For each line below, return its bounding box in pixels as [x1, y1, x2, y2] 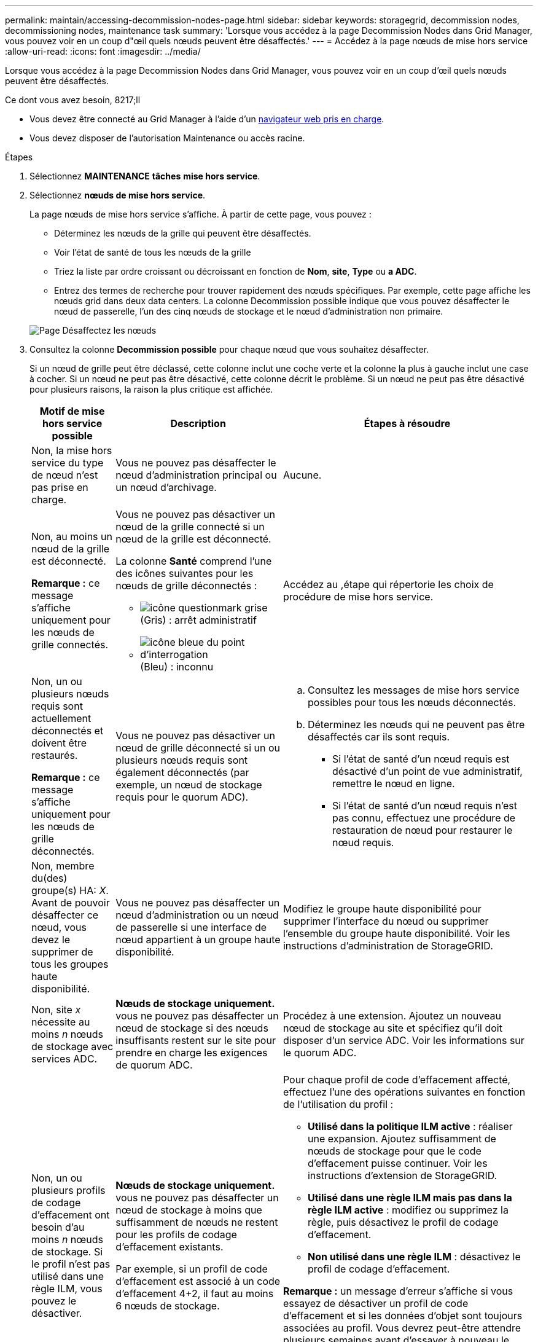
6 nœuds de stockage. [115, 1300, 220, 1312]
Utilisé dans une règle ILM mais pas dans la [307, 1191, 512, 1204]
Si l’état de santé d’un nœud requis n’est [332, 799, 517, 812]
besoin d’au [31, 1221, 85, 1233]
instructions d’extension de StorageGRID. [307, 1169, 497, 1182]
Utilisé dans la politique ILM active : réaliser [307, 1120, 513, 1132]
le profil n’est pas [31, 1258, 111, 1270]
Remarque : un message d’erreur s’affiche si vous [283, 1285, 513, 1297]
